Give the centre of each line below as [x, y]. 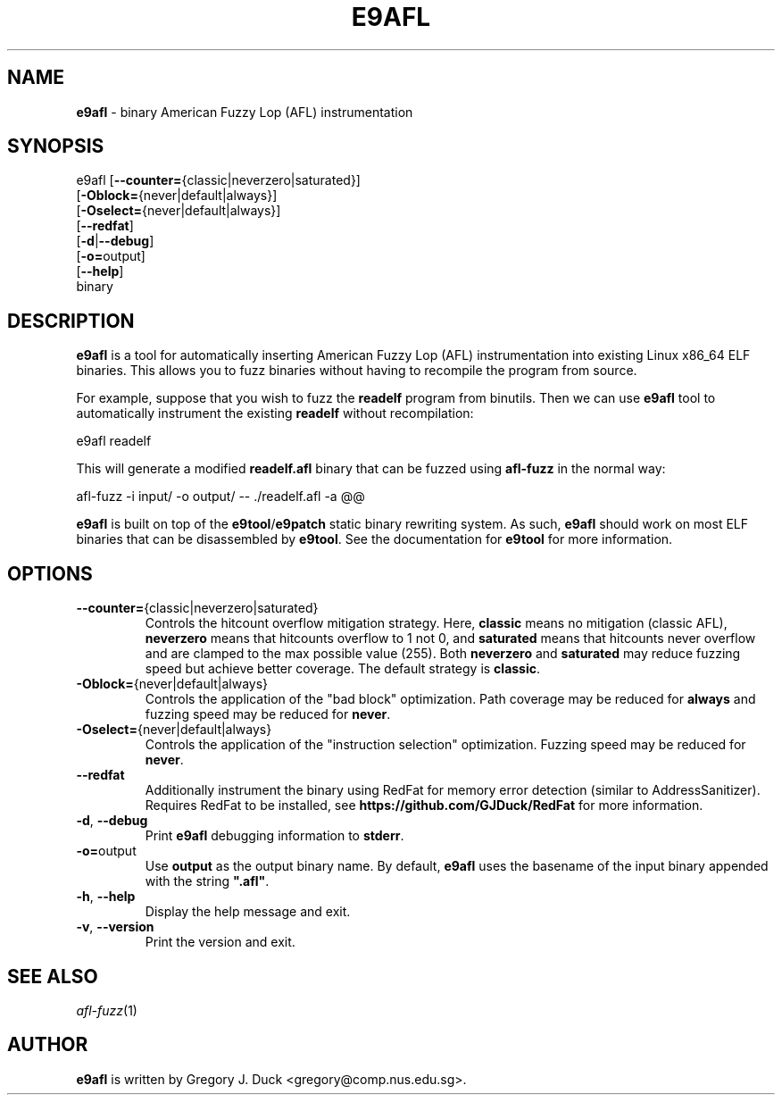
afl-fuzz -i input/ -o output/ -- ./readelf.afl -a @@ [220, 497]
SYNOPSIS [56, 146]
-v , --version [115, 927]
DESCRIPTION [71, 321]
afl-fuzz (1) [107, 1010]
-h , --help [106, 897]
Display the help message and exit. [248, 912]
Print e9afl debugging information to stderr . [275, 836]
